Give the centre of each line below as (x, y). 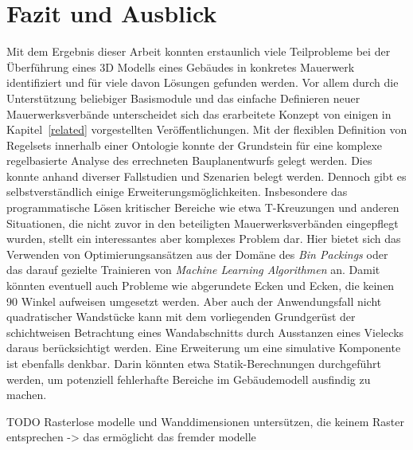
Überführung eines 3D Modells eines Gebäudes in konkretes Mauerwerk (181, 67)
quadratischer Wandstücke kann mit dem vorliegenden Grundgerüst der (181, 317)
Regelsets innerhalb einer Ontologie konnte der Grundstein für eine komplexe (195, 145)
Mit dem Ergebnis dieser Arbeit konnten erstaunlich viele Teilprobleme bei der (199, 51)
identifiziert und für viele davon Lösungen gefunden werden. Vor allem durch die (203, 82)
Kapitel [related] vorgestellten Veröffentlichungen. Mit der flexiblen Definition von (207, 129)
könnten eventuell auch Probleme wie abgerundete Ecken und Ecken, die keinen (201, 286)
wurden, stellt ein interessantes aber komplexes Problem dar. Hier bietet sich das (204, 239)
